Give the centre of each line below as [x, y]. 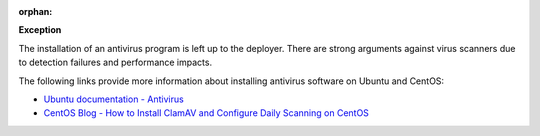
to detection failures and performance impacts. [115, 62]
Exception [40, 30]
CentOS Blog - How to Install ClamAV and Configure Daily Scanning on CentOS [206, 113]
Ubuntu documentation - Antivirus [113, 99]
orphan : [35, 11]
